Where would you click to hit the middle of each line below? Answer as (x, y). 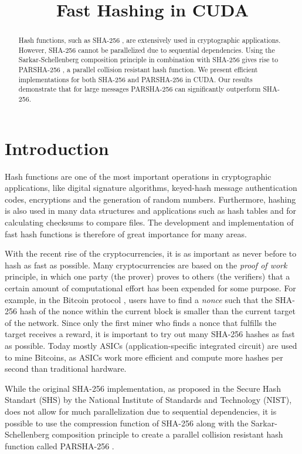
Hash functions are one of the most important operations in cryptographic (138, 176)
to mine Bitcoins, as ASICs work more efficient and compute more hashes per (144, 357)
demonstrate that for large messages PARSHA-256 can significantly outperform (140, 89)
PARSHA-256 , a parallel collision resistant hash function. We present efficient (138, 70)
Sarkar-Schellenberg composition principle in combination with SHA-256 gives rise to (148, 60)
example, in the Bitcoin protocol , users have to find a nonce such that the (139, 299)
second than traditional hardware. (66, 369)
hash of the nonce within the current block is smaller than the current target (157, 311)
